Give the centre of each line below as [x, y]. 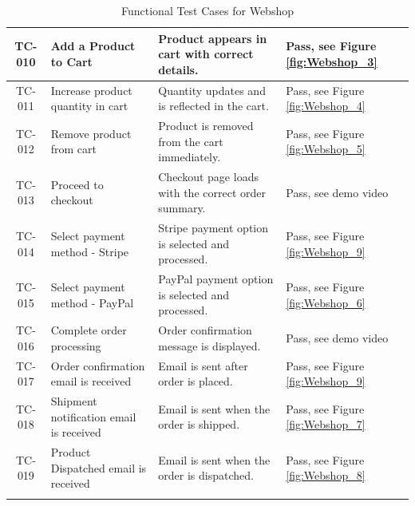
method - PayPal [92, 302]
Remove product [91, 133]
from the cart [191, 141]
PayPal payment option [216, 279]
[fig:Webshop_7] [326, 424]
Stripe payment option [213, 228]
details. [178, 69]
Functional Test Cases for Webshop [207, 10]
